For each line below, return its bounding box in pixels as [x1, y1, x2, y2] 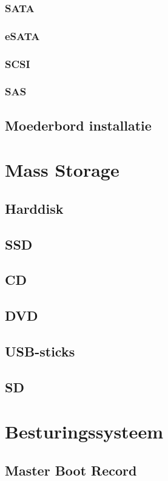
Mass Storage [5, 157, 119, 182]
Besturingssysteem [5, 419, 163, 444]
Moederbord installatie [5, 115, 152, 134]
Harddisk [5, 199, 64, 217]
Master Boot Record [5, 460, 137, 479]
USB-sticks [5, 342, 75, 361]
